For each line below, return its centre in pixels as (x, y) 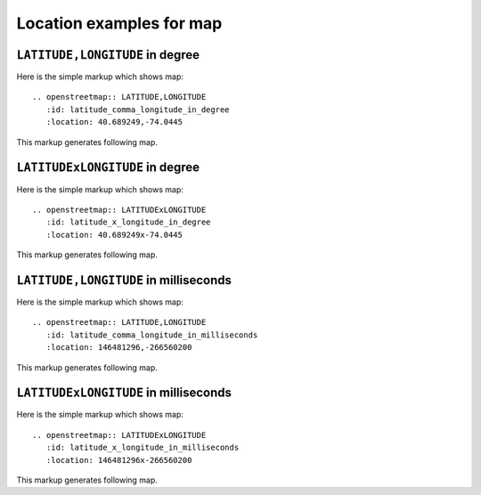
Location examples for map (119, 23)
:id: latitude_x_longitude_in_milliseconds (143, 448)
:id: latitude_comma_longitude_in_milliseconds (152, 335)
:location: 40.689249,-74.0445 (114, 122)
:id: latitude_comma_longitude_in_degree (138, 110)
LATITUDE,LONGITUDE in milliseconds (124, 280)
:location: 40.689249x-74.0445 (114, 235)
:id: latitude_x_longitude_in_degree (128, 222)
